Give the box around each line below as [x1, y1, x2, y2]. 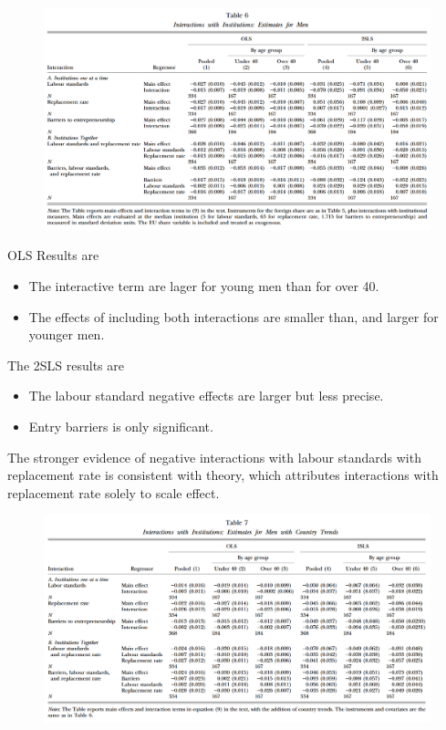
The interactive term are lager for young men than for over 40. [28, 276, 379, 296]
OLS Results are [7, 245, 99, 265]
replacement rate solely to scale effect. [7, 483, 220, 502]
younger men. [28, 325, 105, 344]
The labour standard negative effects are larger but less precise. [28, 386, 384, 405]
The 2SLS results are [7, 355, 124, 374]
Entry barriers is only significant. [28, 417, 213, 436]
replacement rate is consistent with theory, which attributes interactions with [7, 465, 439, 485]
